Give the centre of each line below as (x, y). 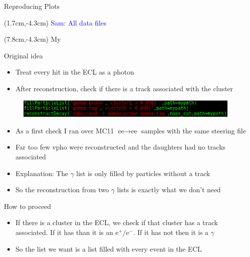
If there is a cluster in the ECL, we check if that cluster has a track (117, 222)
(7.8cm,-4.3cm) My (32, 39)
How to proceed (28, 206)
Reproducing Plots (32, 6)
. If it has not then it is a (171, 232)
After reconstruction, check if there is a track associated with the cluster (124, 88)
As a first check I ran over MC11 (65, 130)
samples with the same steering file (194, 130)
